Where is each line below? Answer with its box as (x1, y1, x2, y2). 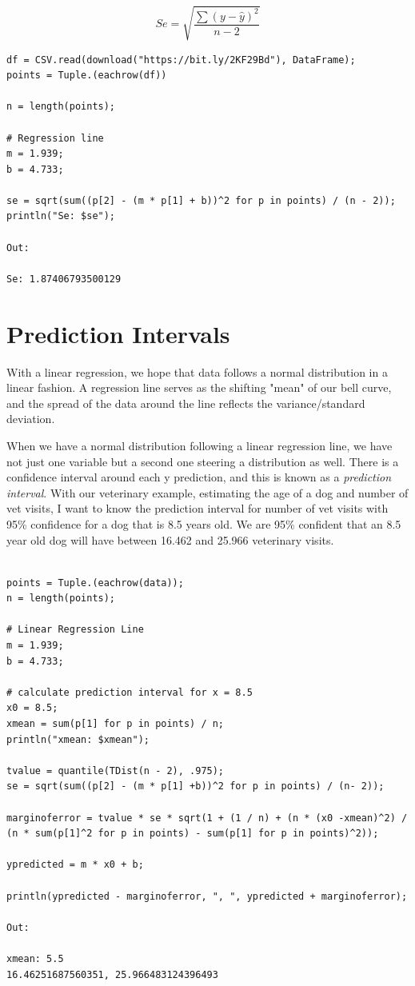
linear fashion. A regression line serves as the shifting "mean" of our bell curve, (6, 379, 392, 396)
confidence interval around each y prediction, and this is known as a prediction (6, 469, 392, 485)
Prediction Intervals (6, 317, 230, 349)
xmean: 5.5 (6, 952, 64, 964)
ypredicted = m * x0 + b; (6, 859, 144, 871)
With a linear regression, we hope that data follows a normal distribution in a (6, 363, 388, 380)
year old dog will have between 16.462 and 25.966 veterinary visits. (6, 531, 334, 548)
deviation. (6, 410, 55, 427)
